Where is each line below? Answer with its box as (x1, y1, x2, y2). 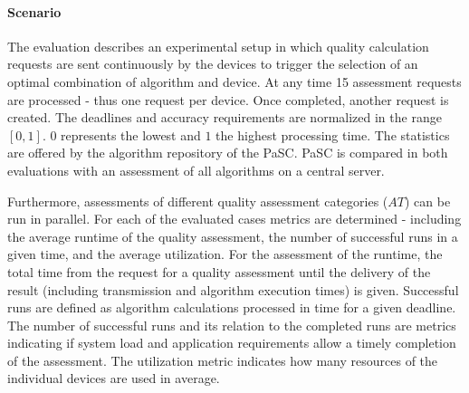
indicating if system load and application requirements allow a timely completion (7, 333, 456, 352)
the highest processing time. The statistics (215, 125, 450, 144)
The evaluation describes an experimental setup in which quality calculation (7, 36, 429, 55)
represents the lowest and (61, 125, 201, 144)
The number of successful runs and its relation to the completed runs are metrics (7, 315, 456, 334)
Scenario (7, 2, 62, 21)
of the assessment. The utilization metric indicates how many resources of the (7, 350, 438, 369)
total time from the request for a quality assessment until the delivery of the (7, 262, 431, 281)
